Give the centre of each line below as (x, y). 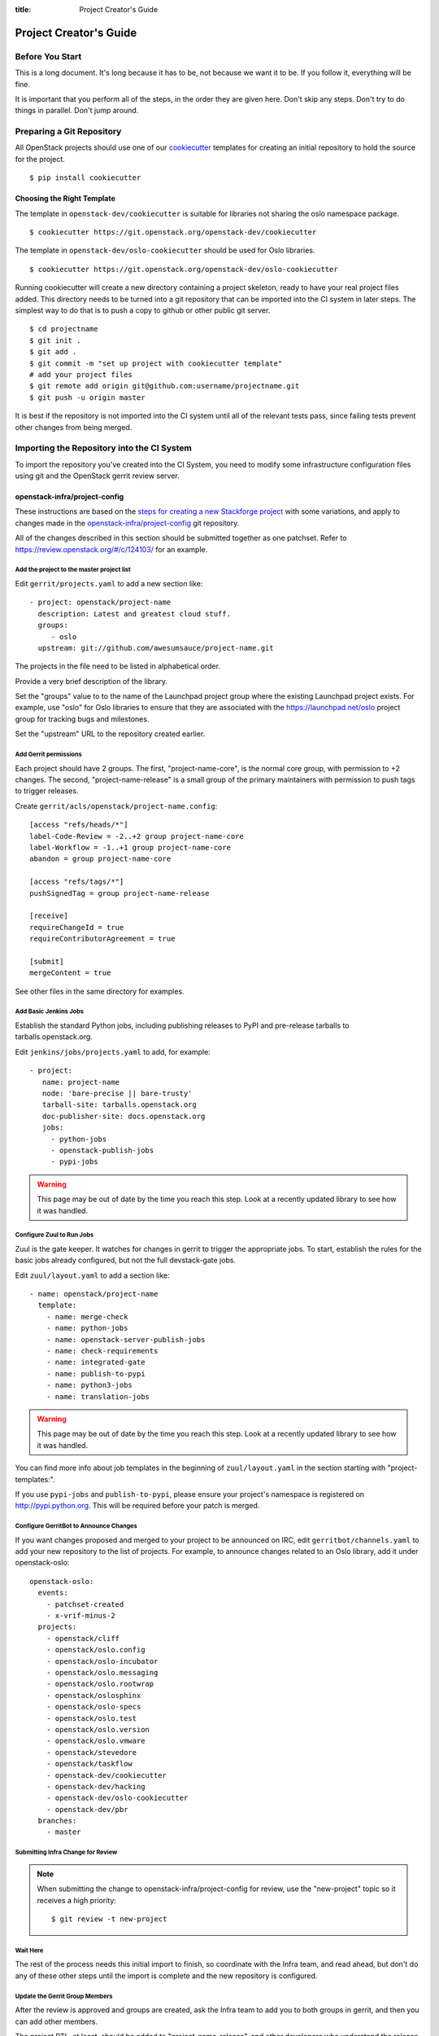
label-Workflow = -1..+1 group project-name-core (130, 847)
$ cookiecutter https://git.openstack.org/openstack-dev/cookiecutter (173, 233)
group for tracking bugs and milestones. (82, 719)
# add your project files (81, 374)
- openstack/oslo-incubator (102, 1661)
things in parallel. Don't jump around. (77, 111)
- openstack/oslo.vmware (96, 1741)
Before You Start (48, 56)
